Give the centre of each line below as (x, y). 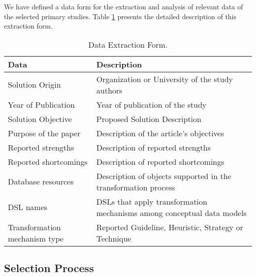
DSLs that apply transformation (152, 201)
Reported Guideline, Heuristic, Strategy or (170, 227)
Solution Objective (40, 119)
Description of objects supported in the (164, 176)
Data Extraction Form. (128, 44)
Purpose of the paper (44, 133)
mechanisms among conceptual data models (171, 213)
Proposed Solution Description (149, 119)
